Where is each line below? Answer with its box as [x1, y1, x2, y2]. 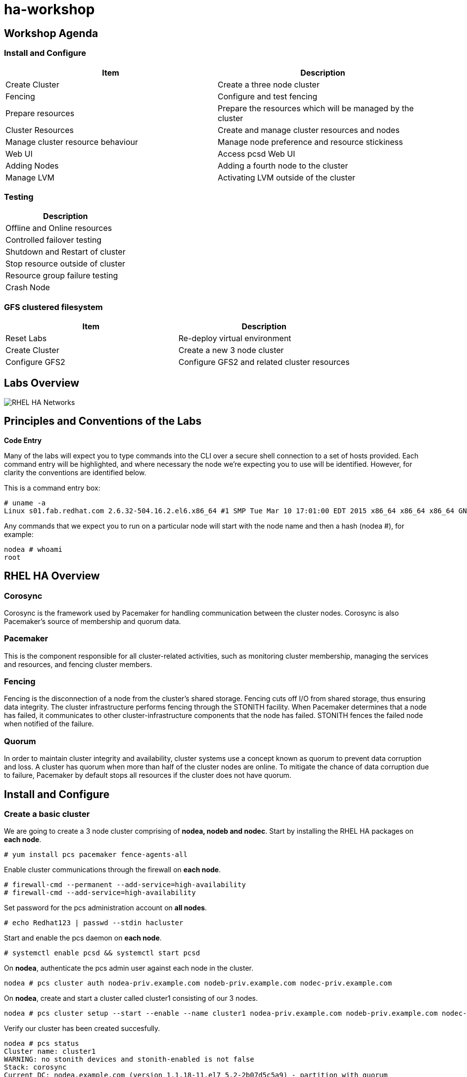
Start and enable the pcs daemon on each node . [4, 934, 162, 942]
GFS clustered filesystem [4, 302, 103, 312]
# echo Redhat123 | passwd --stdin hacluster [4, 919, 184, 927]
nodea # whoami [4, 545, 63, 553]
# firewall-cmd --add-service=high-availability [4, 889, 196, 897]
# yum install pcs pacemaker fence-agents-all [4, 851, 187, 859]
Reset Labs [5, 333, 47, 344]
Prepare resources [5, 108, 75, 118]
